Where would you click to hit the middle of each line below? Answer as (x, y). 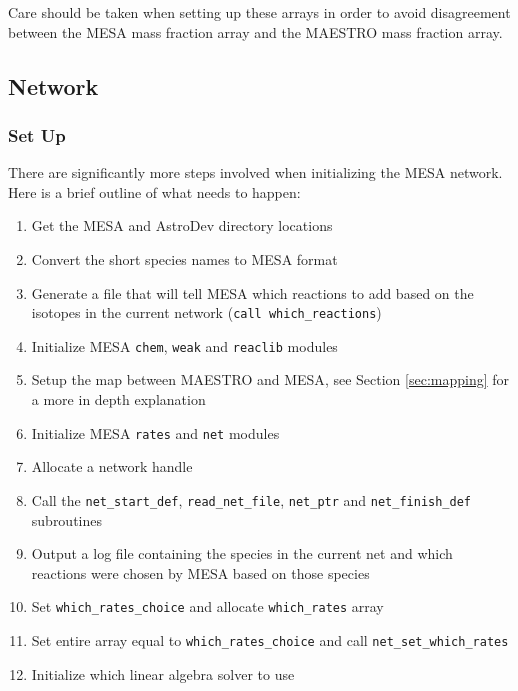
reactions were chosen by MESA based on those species (200, 572)
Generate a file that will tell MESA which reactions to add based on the (252, 292)
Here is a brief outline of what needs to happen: (154, 191)
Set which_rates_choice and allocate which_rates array (207, 606)
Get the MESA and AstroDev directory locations (182, 225)
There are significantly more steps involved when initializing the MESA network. (255, 172)
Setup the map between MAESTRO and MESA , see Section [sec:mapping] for (270, 379)
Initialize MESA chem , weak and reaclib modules (184, 345)
